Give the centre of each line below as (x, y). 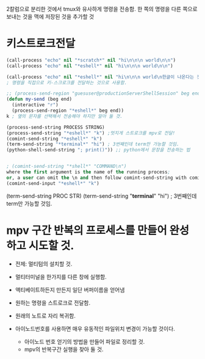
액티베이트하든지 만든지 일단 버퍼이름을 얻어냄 (70, 289)
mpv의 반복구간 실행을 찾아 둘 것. (64, 349)
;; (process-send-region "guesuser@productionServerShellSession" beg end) (105, 93)
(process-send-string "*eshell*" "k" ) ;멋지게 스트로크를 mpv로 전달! (91, 133)
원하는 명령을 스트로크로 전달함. (52, 303)
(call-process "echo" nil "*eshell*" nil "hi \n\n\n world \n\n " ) (90, 66)
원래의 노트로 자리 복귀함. (45, 316)
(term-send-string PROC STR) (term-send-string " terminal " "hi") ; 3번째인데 (102, 196)
